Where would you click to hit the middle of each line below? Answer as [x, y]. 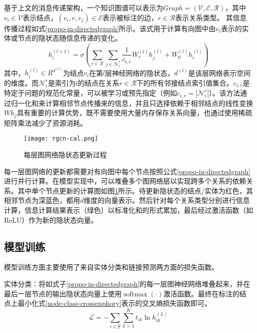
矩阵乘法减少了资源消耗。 [45, 122]
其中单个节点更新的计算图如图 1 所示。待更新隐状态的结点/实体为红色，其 [135, 190]
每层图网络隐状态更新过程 [65, 155]
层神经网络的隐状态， [140, 72]
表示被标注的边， [130, 17]
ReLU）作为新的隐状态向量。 [51, 219]
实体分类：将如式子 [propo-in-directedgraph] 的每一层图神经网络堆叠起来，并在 [127, 284]
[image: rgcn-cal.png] [61, 139]
